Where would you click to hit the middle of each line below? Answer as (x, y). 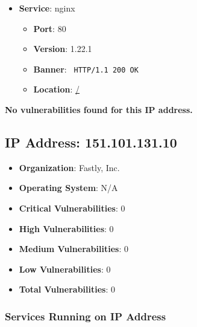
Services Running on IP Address (86, 316)
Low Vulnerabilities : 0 (65, 269)
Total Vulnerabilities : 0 (67, 289)
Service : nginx (47, 8)
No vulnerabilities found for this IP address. (99, 110)
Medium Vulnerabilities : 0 (73, 249)
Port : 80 (50, 28)
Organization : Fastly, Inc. (69, 167)
